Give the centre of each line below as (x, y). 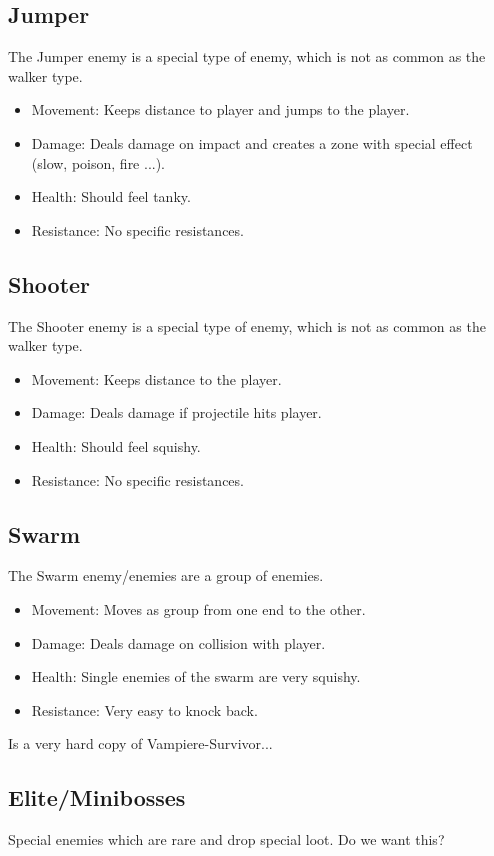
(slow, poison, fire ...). (98, 162)
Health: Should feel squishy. (116, 445)
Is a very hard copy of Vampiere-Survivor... (140, 743)
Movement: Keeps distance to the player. (156, 378)
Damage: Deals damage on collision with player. (178, 642)
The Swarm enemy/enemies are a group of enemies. (166, 575)
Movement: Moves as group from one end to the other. (198, 608)
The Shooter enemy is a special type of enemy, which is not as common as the (247, 325)
